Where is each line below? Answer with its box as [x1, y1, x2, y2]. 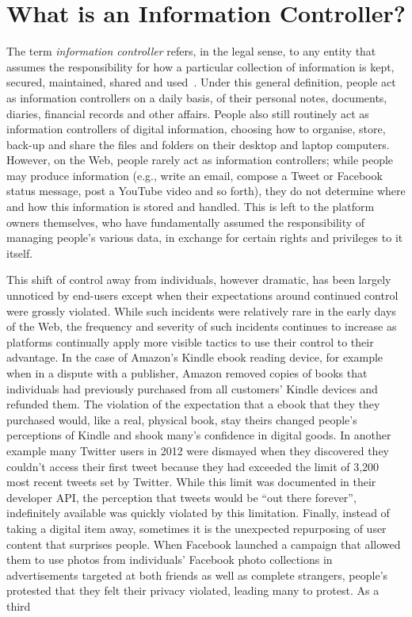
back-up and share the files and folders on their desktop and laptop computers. [6, 136, 390, 152]
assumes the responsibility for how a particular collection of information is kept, [6, 58, 395, 75]
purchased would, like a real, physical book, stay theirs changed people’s [6, 411, 357, 427]
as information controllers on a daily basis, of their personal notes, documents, [6, 89, 387, 105]
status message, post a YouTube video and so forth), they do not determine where [6, 182, 406, 199]
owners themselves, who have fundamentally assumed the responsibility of [6, 213, 365, 230]
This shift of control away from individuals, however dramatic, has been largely [6, 271, 391, 288]
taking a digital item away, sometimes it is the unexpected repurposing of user [6, 519, 387, 536]
